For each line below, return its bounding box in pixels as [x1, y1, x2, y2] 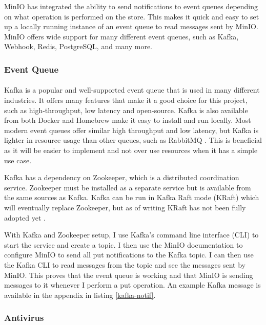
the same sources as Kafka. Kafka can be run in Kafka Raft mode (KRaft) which [4, 192, 259, 203]
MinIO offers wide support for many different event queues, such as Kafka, [4, 31, 239, 41]
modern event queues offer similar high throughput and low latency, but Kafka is [4, 124, 259, 135]
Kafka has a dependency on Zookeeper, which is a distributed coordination [4, 172, 239, 183]
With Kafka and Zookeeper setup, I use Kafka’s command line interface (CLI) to [4, 229, 259, 240]
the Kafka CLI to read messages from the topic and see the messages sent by [4, 259, 245, 270]
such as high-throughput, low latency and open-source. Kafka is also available [4, 104, 248, 115]
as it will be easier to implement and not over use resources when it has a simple [4, 144, 258, 155]
